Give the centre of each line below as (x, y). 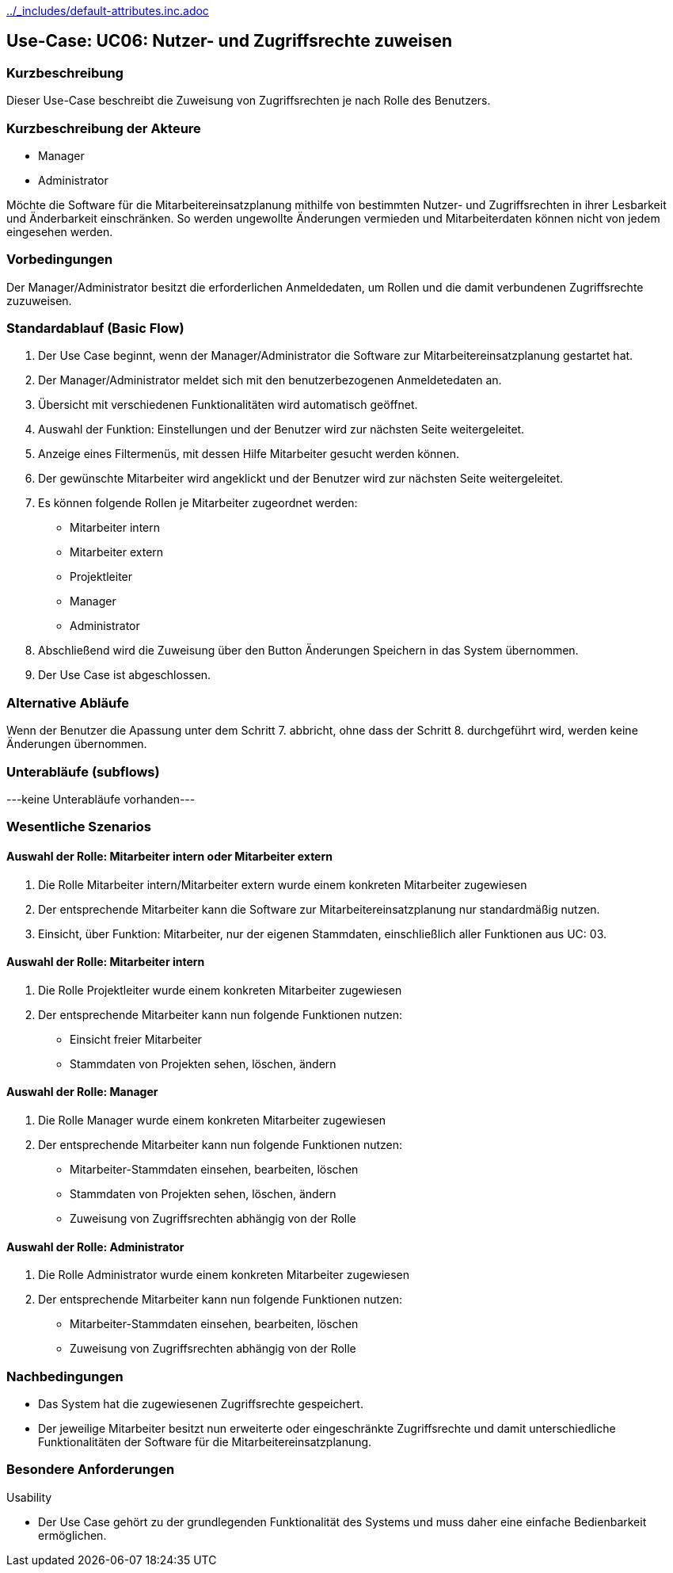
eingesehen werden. (60, 231)
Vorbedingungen (60, 260)
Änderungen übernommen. (77, 744)
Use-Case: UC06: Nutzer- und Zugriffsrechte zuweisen (229, 41)
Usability (29, 1497)
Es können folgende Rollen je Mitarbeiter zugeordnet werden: (198, 503)
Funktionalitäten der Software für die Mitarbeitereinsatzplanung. (205, 1441)
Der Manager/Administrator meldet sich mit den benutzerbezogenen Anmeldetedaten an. (270, 380)
